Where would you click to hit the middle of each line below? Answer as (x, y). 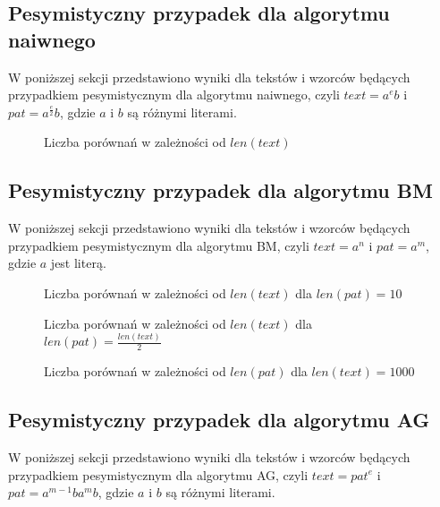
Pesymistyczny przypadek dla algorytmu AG (219, 420)
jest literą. (78, 263)
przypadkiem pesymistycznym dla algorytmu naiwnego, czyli (174, 95)
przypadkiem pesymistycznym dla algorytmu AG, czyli (158, 474)
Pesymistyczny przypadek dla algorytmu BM (220, 190)
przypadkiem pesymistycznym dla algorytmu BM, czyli (159, 245)
